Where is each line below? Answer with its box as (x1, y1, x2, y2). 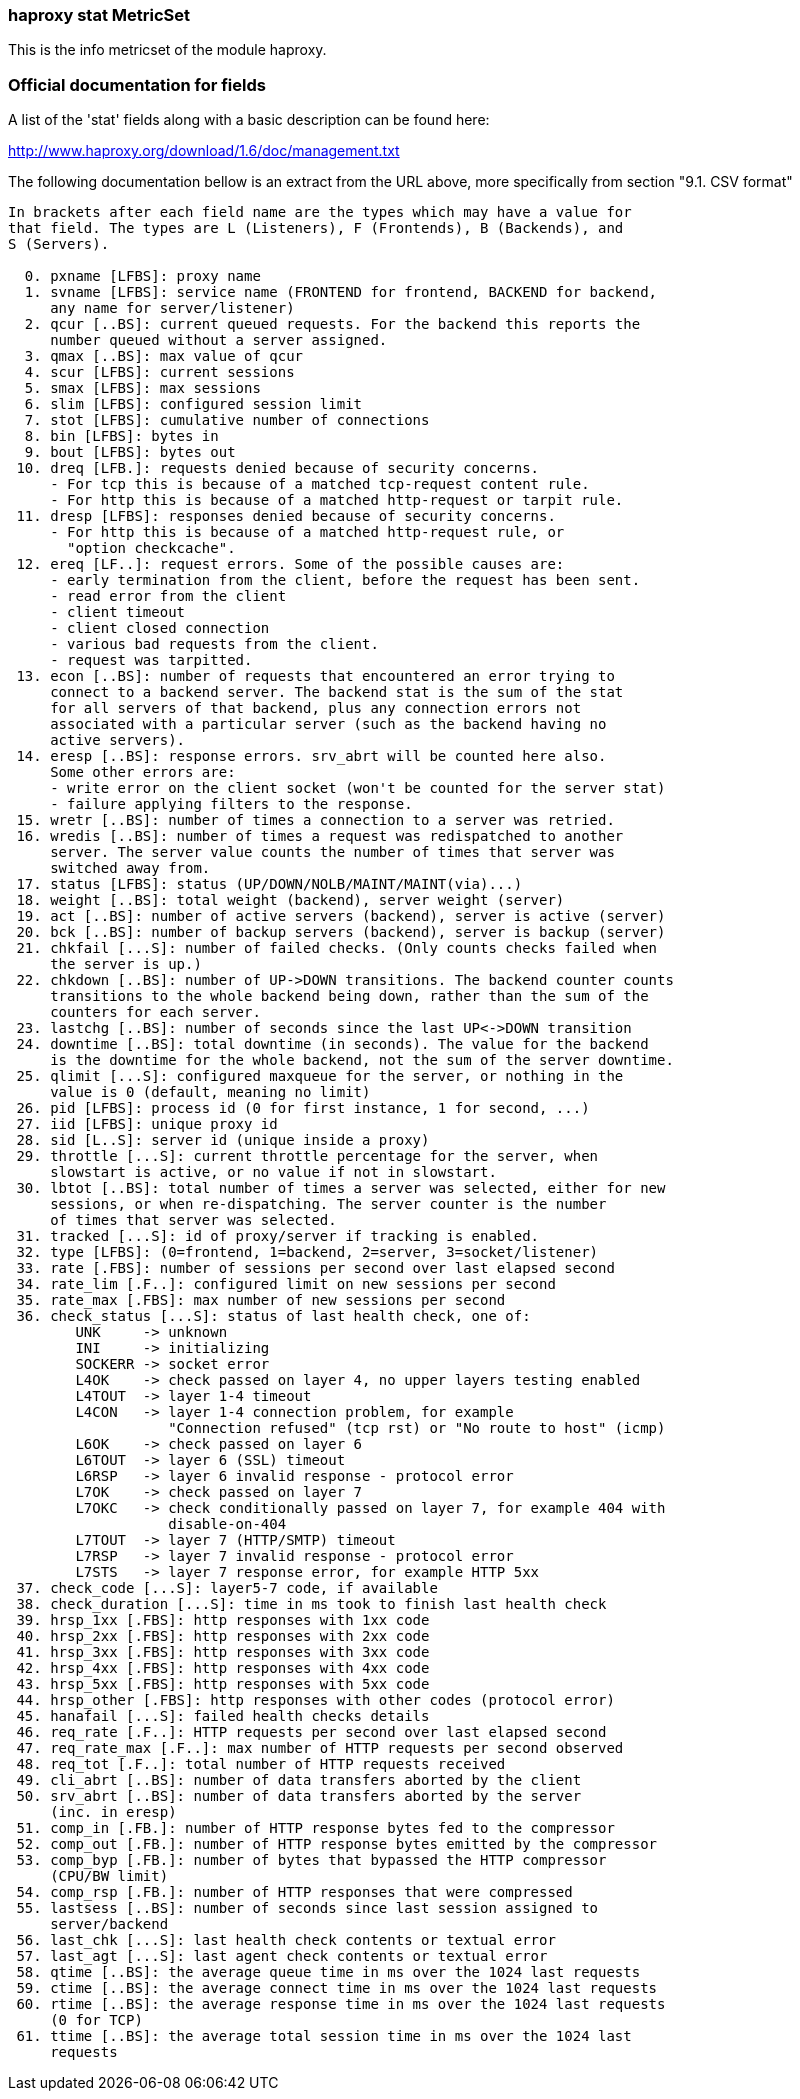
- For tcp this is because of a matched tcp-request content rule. (50, 476, 590, 493)
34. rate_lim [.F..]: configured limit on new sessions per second (16, 1276, 556, 1293)
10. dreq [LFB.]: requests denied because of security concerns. (16, 460, 540, 477)
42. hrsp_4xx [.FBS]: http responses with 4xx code (16, 1660, 430, 1677)
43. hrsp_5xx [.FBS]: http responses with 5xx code (16, 1676, 430, 1693)
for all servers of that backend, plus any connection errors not (50, 700, 582, 717)
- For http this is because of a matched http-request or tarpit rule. (50, 492, 624, 509)
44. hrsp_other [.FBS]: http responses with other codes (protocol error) (16, 1692, 615, 1709)
